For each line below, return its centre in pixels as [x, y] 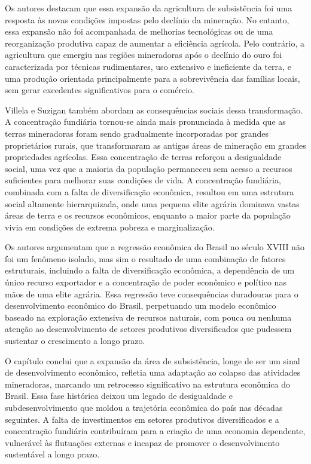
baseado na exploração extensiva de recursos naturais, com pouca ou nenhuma [148, 317]
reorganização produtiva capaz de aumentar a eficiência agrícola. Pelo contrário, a [155, 43]
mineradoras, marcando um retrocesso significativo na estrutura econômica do [148, 384]
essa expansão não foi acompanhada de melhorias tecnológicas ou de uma [139, 31]
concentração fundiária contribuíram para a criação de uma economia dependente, [155, 431]
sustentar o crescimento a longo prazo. [75, 341]
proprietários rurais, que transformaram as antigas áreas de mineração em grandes [155, 145]
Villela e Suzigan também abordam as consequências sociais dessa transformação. [154, 110]
